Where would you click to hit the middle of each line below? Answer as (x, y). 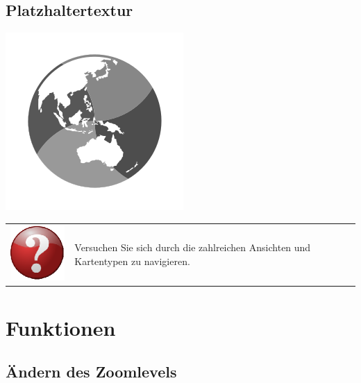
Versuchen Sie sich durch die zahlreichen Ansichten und (193, 247)
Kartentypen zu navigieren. (132, 261)
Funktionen (61, 327)
